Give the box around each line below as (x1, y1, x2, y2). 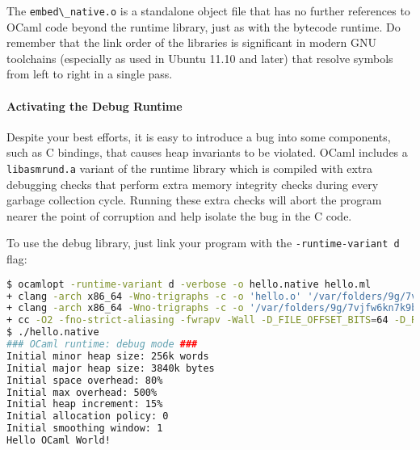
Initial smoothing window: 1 (6, 423, 163, 435)
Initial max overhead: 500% (6, 386, 157, 398)
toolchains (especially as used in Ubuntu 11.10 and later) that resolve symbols (6, 49, 393, 66)
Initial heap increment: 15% (6, 398, 163, 410)
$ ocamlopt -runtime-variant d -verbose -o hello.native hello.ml (6, 278, 372, 290)
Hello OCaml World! (6, 435, 111, 447)
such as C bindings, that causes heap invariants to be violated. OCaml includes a (6, 144, 408, 161)
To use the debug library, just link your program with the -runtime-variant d (6, 234, 400, 251)
